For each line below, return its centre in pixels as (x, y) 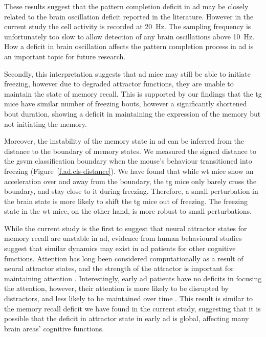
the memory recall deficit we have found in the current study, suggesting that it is (132, 308)
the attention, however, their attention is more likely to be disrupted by (116, 288)
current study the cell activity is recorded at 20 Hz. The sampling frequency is (128, 26)
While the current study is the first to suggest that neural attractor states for (126, 228)
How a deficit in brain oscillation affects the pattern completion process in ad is (129, 46)
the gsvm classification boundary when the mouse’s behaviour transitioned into (128, 161)
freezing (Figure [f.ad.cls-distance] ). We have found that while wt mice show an (129, 171)
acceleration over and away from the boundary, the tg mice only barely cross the (130, 181)
